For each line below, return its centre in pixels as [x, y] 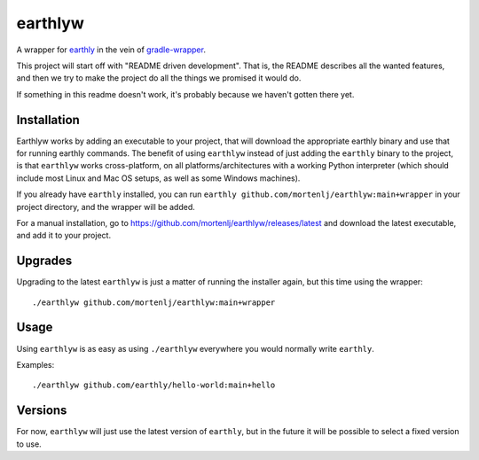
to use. [29, 444]
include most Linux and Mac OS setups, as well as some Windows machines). [158, 178]
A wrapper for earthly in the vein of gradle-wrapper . [111, 50]
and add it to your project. [63, 236]
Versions [42, 411]
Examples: [35, 364]
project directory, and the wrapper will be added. [106, 207]
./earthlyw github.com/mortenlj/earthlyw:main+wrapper [154, 302]
